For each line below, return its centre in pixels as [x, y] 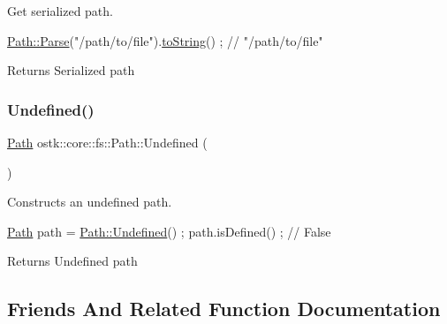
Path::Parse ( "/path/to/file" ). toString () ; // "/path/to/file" [165, 40]
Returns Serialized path [71, 70]
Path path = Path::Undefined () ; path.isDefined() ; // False [169, 231]
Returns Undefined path [72, 261]
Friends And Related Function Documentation [224, 309]
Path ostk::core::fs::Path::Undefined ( [107, 142]
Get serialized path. [60, 11]
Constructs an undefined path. [90, 202]
